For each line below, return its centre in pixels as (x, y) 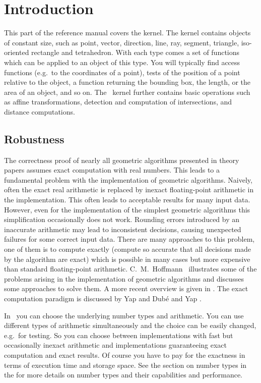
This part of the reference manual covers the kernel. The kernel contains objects (127, 33)
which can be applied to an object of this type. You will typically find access (122, 62)
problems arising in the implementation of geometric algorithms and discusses (124, 278)
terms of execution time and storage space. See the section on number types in (125, 365)
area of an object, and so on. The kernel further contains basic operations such (127, 92)
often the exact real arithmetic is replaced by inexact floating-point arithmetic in (129, 189)
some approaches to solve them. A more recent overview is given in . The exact (126, 288)
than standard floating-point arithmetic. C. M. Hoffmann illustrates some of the (130, 269)
